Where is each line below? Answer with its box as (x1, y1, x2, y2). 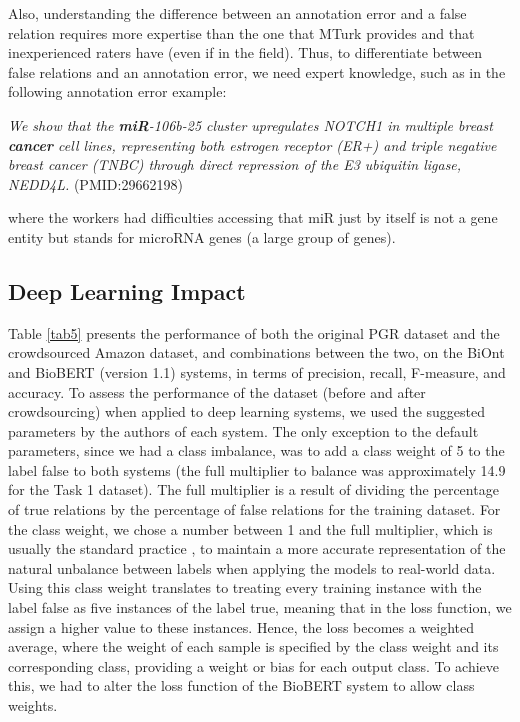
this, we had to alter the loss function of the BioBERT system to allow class (8, 675, 475, 696)
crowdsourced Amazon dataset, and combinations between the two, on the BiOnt (8, 342, 505, 363)
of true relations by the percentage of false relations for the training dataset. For (8, 499, 501, 520)
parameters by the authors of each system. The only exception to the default (8, 420, 479, 441)
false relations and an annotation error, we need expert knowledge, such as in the (8, 61, 506, 82)
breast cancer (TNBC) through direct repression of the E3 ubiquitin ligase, (8, 154, 462, 175)
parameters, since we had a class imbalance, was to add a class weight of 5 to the (8, 440, 505, 461)
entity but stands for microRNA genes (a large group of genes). (8, 226, 396, 247)
